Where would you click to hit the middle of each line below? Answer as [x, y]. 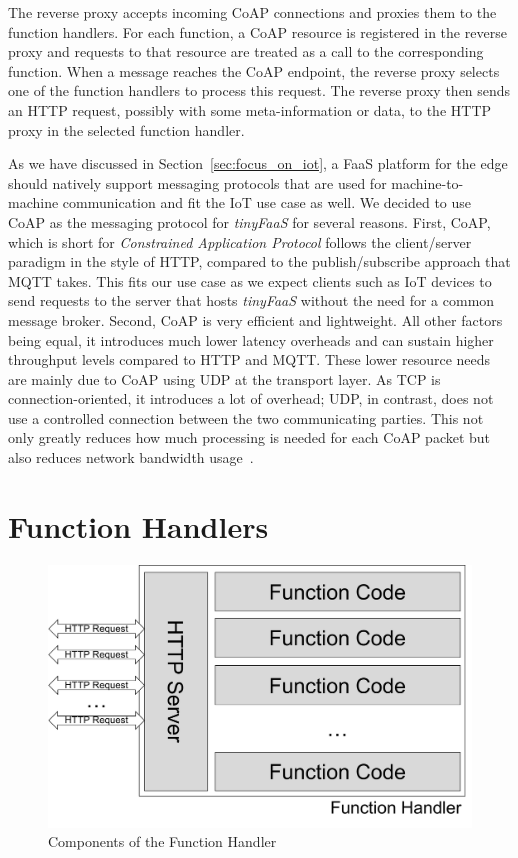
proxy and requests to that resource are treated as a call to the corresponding [246, 51]
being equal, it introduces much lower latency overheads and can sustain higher [251, 339]
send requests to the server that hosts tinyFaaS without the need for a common [251, 300]
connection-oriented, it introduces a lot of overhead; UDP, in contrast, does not [251, 398]
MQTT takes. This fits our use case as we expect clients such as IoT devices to [250, 280]
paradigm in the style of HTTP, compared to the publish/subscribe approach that [259, 261]
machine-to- [427, 182]
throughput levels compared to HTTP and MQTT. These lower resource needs [249, 359]
